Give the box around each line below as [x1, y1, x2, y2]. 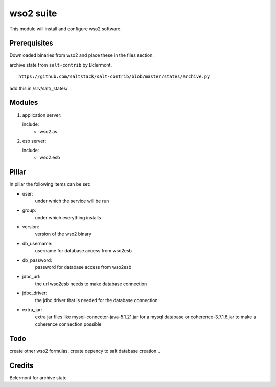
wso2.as [39, 128, 58, 135]
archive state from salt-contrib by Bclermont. [9, 61, 112, 68]
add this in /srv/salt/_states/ [9, 85, 68, 91]
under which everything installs [35, 214, 101, 220]
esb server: [22, 138, 47, 144]
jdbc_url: [22, 273, 41, 279]
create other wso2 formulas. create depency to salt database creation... [9, 348, 160, 354]
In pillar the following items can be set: [9, 181, 91, 187]
